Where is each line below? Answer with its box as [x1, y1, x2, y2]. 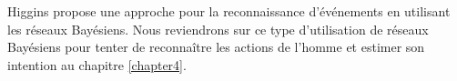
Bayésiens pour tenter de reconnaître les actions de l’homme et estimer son [7, 37, 425, 56]
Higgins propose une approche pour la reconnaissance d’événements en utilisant [7, 2, 451, 20]
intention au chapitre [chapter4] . [7, 55, 187, 74]
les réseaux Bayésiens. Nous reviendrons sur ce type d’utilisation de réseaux [7, 19, 429, 38]
